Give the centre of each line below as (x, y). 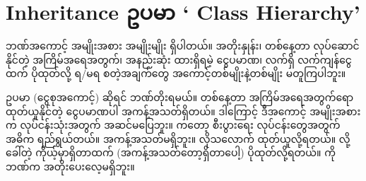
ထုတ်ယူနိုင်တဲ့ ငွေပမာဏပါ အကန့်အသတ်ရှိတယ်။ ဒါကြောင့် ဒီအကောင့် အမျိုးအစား (183, 111)
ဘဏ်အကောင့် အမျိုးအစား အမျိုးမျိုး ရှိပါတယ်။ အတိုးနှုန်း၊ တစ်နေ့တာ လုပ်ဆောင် (183, 46)
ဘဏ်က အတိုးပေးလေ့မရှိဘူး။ (70, 166)
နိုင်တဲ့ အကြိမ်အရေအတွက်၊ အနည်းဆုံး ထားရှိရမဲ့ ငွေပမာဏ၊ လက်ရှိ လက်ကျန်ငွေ (179, 59)
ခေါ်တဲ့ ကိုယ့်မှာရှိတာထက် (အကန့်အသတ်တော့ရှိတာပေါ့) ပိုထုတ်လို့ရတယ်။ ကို (171, 152)
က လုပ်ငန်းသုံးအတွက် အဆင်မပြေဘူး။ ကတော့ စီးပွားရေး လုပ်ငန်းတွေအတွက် (173, 125)
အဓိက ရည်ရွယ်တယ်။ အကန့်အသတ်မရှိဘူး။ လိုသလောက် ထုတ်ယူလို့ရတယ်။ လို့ (178, 138)
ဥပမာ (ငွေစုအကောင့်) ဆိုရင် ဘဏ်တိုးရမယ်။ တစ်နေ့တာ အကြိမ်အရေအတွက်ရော (180, 97)
